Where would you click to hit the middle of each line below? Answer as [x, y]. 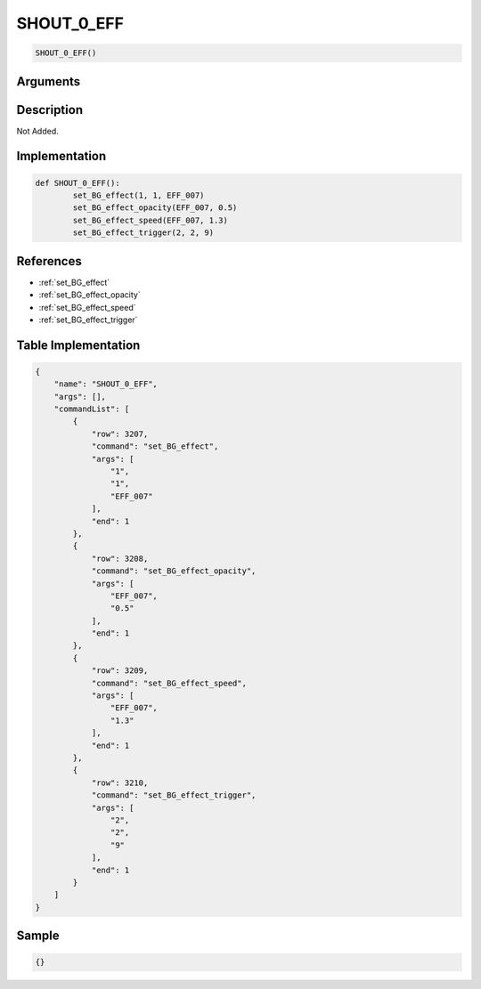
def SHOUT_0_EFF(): [77, 183]
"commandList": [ [92, 409]
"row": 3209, [120, 671]
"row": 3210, [120, 782]
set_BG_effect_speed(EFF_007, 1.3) [151, 220]
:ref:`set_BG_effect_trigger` [88, 320]
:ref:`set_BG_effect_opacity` [90, 295]
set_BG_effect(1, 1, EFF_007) [139, 195]
